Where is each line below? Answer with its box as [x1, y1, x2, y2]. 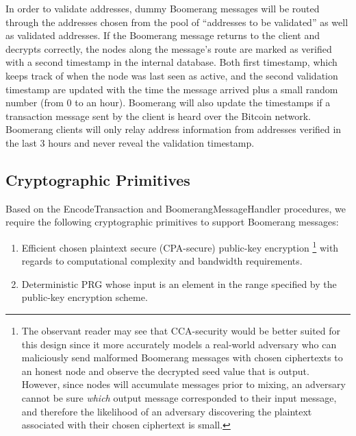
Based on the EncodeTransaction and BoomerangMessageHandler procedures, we [5, 201, 346, 215]
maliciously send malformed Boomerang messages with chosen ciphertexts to [21, 350, 343, 365]
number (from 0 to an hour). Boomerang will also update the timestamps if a [5, 95, 331, 110]
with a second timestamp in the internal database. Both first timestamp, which [5, 55, 338, 69]
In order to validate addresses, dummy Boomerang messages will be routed [5, 1, 320, 15]
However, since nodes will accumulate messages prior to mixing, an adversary [21, 377, 346, 391]
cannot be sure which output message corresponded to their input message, [21, 390, 337, 404]
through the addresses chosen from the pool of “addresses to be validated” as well [5, 14, 348, 29]
